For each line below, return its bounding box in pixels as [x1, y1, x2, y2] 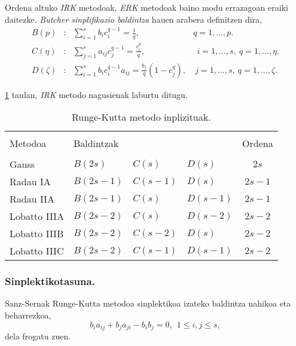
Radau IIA [10, 192, 54, 206]
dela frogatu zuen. [5, 330, 71, 342]
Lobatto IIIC [10, 244, 64, 258]
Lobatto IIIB [10, 226, 64, 241]
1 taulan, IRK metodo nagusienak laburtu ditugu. [5, 88, 188, 100]
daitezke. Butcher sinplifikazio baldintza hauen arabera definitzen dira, [5, 13, 262, 25]
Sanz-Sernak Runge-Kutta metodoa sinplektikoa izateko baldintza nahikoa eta [5, 297, 291, 310]
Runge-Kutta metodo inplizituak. [71, 110, 211, 124]
